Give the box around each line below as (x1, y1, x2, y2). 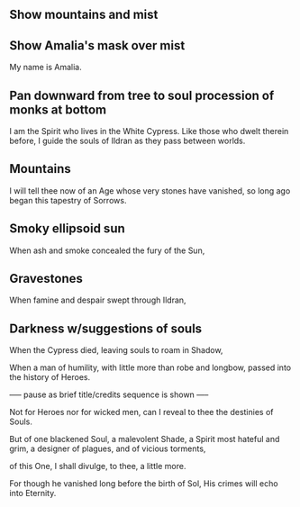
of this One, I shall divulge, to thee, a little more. (9, 461, 186, 472)
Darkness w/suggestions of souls (9, 321, 203, 336)
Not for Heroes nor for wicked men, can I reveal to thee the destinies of (9, 407, 274, 418)
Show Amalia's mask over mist (9, 38, 186, 53)
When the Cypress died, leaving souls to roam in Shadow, (9, 345, 223, 356)
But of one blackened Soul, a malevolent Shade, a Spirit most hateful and (9, 434, 280, 445)
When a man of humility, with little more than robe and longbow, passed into (9, 362, 291, 373)
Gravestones (9, 271, 84, 286)
